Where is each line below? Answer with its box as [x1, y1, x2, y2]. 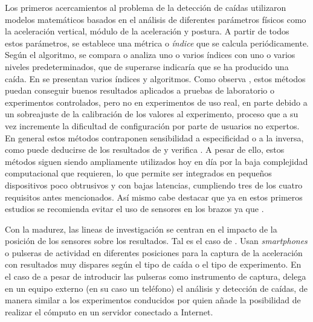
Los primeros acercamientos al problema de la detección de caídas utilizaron [5, 1, 286, 13]
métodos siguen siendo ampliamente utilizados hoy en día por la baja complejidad [5, 155, 308, 167]
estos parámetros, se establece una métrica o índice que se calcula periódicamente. [5, 36, 309, 49]
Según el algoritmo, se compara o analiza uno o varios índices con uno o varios [5, 48, 295, 61]
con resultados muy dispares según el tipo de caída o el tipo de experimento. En [5, 258, 302, 271]
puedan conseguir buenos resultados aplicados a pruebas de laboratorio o [5, 84, 274, 97]
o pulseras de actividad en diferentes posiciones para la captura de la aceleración [5, 246, 303, 259]
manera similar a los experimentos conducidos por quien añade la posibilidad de [5, 294, 301, 306]
